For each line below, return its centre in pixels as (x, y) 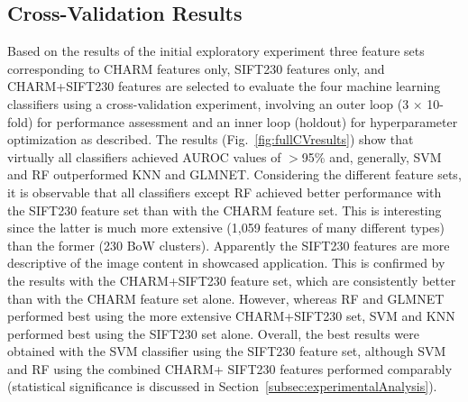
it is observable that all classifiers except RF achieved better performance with (225, 192)
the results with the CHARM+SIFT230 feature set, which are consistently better (232, 280)
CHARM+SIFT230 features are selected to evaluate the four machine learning (224, 86)
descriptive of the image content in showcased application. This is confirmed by (226, 263)
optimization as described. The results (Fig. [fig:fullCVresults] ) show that (211, 139)
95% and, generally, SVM (372, 156)
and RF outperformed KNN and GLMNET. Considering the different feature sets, (234, 174)
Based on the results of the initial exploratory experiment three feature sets (216, 51)
